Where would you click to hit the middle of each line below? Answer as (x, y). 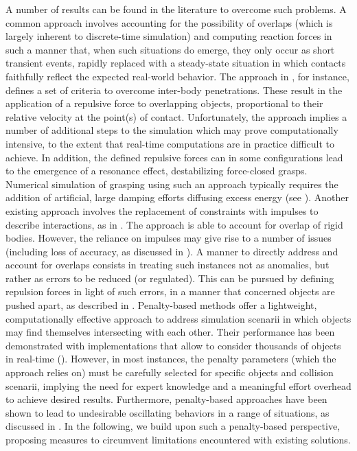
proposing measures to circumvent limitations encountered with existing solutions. (178, 439)
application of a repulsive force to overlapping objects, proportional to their (164, 103)
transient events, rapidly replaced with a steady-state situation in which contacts (176, 63)
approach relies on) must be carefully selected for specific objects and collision (170, 372)
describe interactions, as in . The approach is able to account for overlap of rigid (174, 224)
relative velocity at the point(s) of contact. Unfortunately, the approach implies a (176, 116)
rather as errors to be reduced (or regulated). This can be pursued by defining (170, 278)
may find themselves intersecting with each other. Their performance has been (170, 332)
